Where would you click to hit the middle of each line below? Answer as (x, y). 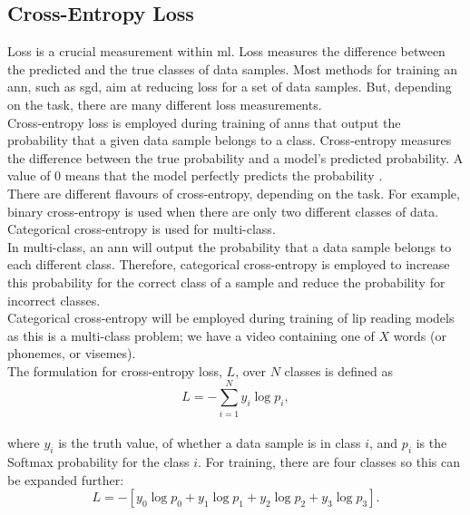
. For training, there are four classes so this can (329, 462)
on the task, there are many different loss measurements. (165, 104)
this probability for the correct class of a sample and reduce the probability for (226, 282)
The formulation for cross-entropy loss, (115, 370)
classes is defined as (338, 370)
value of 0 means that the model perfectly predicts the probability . (195, 175)
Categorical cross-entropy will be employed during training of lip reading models (231, 318)
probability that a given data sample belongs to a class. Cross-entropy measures (230, 140)
